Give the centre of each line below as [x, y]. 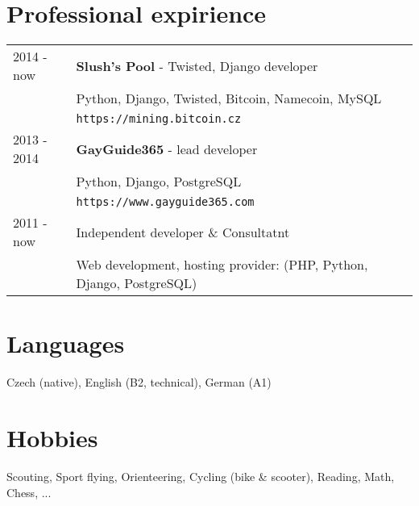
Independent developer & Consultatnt [183, 232]
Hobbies [52, 438]
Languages [66, 343]
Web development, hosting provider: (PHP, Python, [222, 265]
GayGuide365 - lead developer [167, 148]
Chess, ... [29, 492]
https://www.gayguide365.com [165, 202]
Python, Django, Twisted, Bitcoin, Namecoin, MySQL [229, 98]
